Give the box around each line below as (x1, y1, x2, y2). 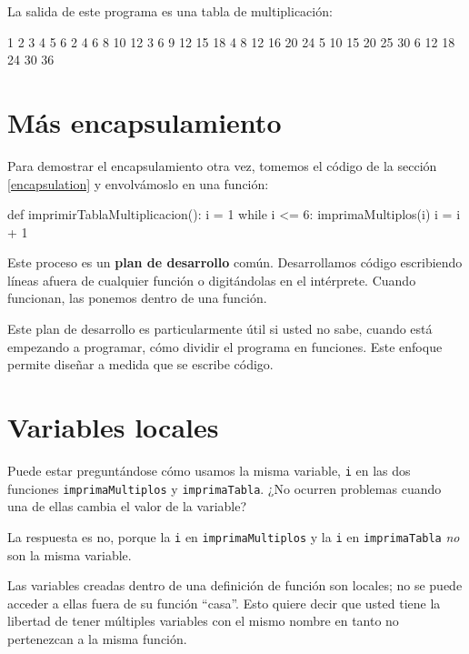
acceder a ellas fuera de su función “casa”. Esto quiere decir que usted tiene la (7, 593, 441, 612)
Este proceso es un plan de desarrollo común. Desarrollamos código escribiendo (7, 253, 463, 272)
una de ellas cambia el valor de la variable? (7, 497, 247, 516)
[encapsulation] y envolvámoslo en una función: (7, 174, 269, 193)
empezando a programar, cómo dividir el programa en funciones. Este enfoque (7, 337, 443, 356)
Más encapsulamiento (7, 103, 282, 140)
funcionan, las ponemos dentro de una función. (7, 288, 267, 307)
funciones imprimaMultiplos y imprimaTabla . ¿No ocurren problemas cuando (7, 478, 442, 498)
